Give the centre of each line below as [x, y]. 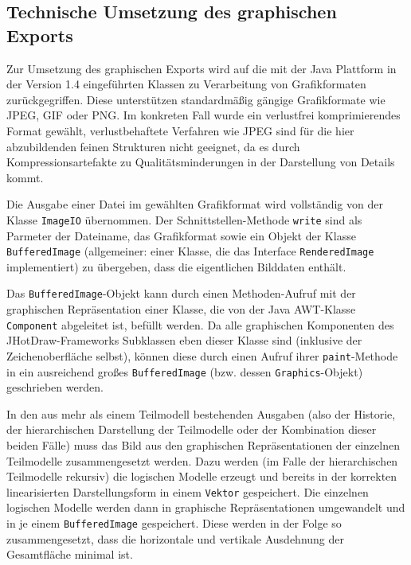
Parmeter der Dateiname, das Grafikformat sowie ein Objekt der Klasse [181, 235]
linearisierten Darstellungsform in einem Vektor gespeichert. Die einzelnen [188, 491]
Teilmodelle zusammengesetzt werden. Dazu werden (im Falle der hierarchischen [202, 460]
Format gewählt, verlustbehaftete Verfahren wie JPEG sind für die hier [180, 130]
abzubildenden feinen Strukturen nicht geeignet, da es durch [153, 146]
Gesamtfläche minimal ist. [70, 554]
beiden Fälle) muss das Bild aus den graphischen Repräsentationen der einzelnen [203, 445]
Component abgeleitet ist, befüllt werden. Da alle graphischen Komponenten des [200, 324]
